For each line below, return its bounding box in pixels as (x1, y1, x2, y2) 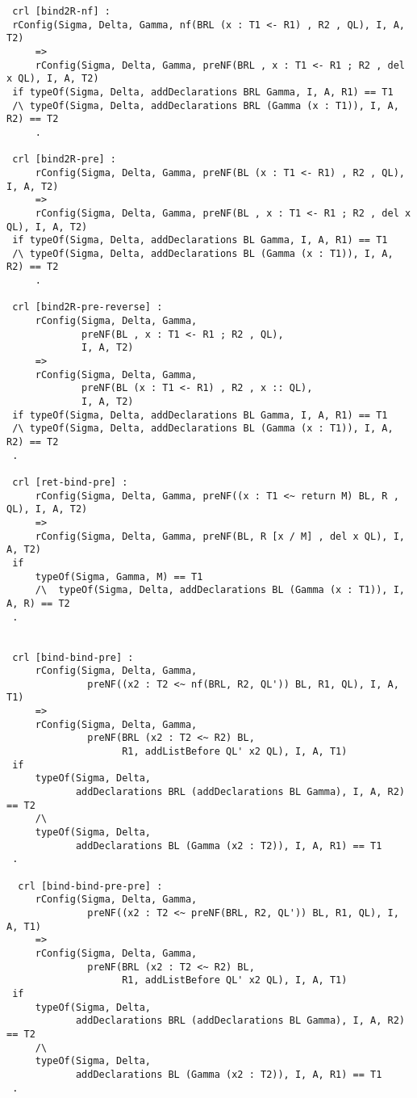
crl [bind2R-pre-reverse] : (12, 301, 163, 313)
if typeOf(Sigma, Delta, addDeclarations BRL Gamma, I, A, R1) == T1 (12, 86, 394, 98)
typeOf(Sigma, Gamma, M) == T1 (35, 570, 203, 583)
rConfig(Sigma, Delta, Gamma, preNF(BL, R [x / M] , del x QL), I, (35, 530, 405, 542)
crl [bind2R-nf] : (12, 6, 111, 17)
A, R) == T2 (6, 597, 70, 609)
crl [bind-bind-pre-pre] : (18, 880, 163, 892)
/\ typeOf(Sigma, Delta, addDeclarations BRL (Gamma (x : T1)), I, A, (12, 99, 399, 111)
